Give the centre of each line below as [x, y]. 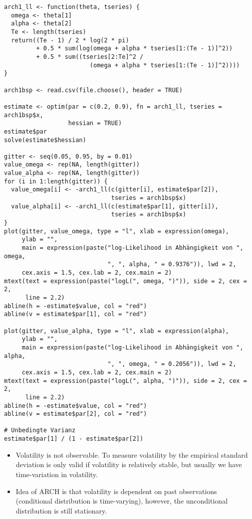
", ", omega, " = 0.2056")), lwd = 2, [172, 364]
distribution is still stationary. [61, 510]
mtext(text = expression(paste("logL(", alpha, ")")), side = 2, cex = [126, 381]
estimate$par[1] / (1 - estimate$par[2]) [74, 439]
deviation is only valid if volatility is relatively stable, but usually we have [129, 464]
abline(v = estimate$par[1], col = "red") [76, 314]
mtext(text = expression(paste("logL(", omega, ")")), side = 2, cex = [126, 281]
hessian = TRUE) [95, 123]
